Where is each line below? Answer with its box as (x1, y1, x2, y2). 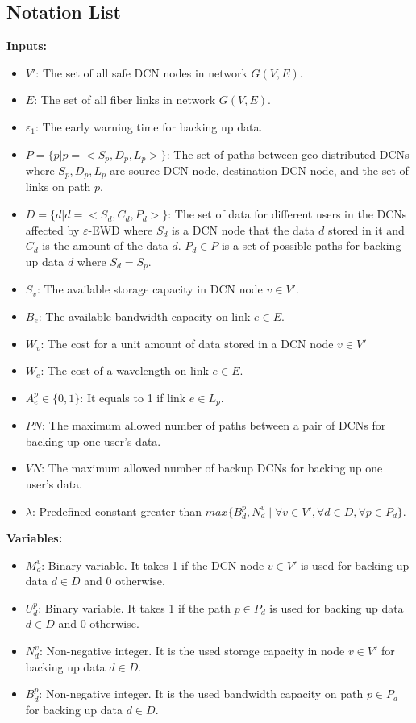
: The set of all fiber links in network (34, 91, 216, 108)
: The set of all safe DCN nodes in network (35, 64, 248, 81)
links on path (25, 178, 91, 195)
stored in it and (327, 221, 405, 238)
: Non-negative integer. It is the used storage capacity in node (39, 642, 345, 659)
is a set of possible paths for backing (221, 237, 401, 254)
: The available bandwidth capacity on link (38, 307, 251, 324)
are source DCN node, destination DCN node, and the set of (110, 162, 409, 179)
